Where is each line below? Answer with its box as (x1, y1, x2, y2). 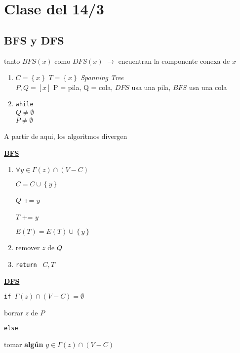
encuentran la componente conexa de (118, 55, 230, 66)
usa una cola (189, 82, 227, 92)
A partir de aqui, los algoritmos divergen (4, 131, 127, 141)
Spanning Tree (80, 72, 124, 83)
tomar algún (4, 339, 43, 350)
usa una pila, (131, 82, 171, 92)
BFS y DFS (4, 32, 64, 47)
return (15, 261, 37, 268)
